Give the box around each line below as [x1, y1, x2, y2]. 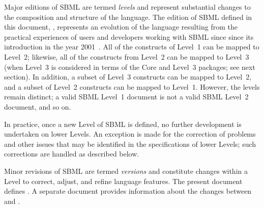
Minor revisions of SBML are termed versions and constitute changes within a [4, 165, 248, 176]
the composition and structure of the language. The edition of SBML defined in [4, 11, 252, 22]
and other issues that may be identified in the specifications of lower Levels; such [4, 138, 256, 149]
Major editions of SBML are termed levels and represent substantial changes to [4, 2, 251, 12]
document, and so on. [4, 101, 71, 112]
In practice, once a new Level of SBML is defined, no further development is [4, 118, 242, 129]
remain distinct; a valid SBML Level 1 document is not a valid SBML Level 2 [4, 91, 249, 102]
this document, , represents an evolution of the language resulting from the [4, 21, 238, 32]
